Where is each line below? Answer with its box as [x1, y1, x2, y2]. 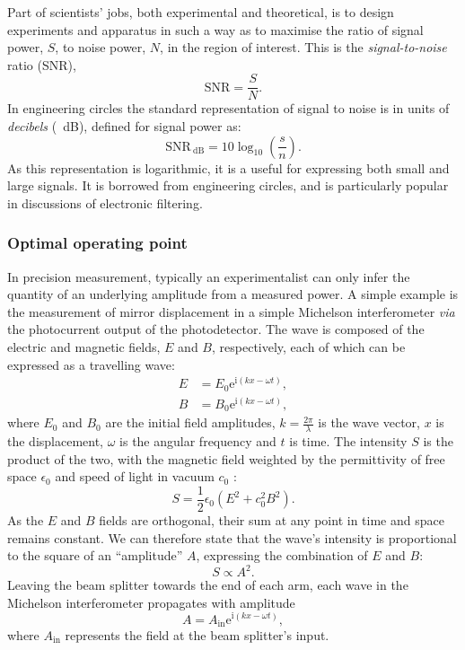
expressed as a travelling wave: [7, 355, 175, 373]
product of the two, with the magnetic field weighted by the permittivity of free [7, 449, 445, 468]
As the [7, 510, 44, 529]
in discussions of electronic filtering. [7, 193, 203, 212]
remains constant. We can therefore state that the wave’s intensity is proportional [7, 528, 457, 547]
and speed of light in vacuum [55, 467, 215, 486]
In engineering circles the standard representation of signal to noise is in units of [7, 99, 450, 118]
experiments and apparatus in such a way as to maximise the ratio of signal [7, 20, 424, 39]
